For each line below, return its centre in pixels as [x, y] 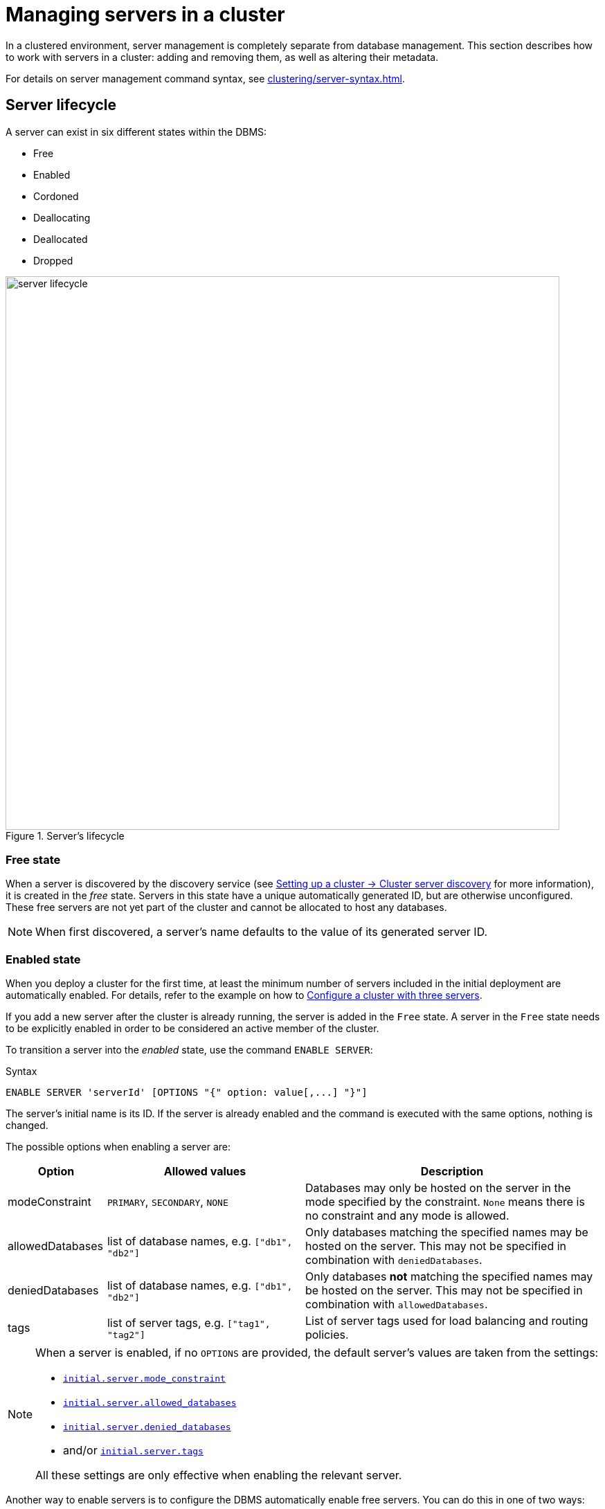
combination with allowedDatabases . [396, 1304]
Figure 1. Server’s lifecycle [65, 835]
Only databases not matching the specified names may [449, 1277]
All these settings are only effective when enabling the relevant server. [219, 1475]
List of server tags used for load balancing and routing [446, 1321]
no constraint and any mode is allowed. [407, 1216]
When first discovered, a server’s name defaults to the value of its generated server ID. [262, 932]
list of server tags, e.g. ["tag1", [189, 1322]
